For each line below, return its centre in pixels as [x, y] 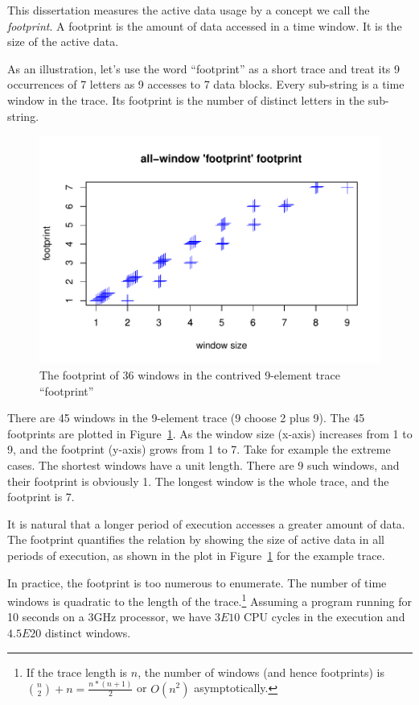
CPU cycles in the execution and [324, 617]
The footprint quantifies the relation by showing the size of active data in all [196, 539]
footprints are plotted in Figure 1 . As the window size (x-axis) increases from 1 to [210, 433]
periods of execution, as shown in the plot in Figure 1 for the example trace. [196, 555]
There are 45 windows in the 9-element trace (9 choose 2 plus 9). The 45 [186, 418]
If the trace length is [77, 672]
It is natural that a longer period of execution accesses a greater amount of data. [206, 523]
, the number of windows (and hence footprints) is [261, 672]
